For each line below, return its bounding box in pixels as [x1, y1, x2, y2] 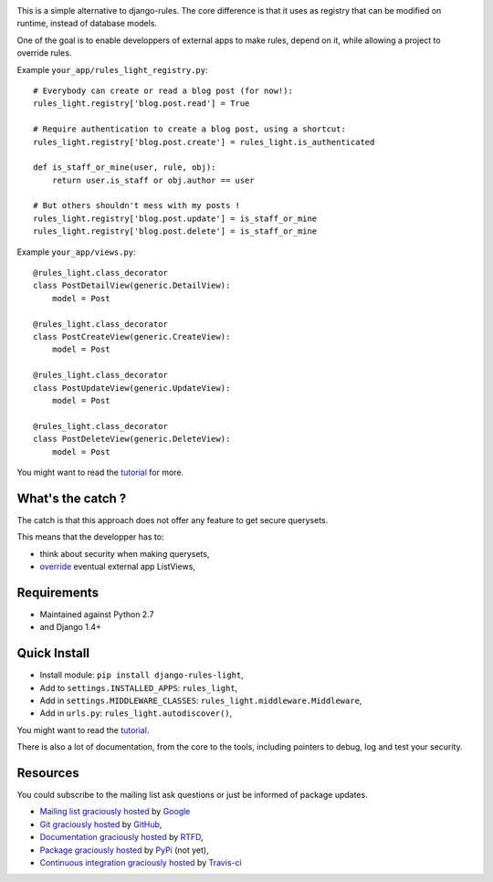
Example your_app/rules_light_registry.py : [16, 64, 209, 75]
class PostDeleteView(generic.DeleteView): [33, 434, 231, 445]
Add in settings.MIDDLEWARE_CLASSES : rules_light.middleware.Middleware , [39, 695, 362, 706]
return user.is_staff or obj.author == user [51, 174, 255, 185]
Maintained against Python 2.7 [39, 608, 154, 620]
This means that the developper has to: [16, 531, 164, 542]
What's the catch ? [16, 490, 127, 506]
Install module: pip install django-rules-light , [39, 669, 244, 680]
